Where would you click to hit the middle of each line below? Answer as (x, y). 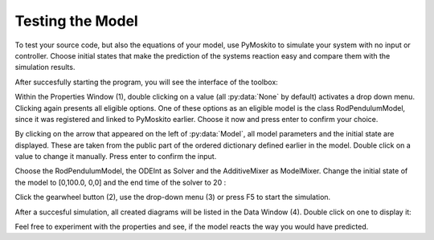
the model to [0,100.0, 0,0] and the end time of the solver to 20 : (121, 182)
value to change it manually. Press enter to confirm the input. (116, 157)
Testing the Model (76, 21)
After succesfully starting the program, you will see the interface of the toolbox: (147, 82)
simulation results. (45, 67)
